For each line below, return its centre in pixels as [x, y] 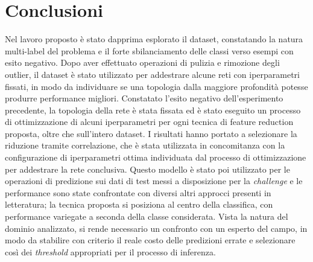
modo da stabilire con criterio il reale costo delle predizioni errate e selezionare [150, 240]
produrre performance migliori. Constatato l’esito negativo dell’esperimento [144, 98]
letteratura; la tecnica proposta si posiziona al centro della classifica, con [139, 204]
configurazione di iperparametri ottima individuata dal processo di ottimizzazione [156, 157]
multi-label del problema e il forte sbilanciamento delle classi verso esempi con [149, 50]
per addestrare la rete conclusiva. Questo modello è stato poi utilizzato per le [147, 169]
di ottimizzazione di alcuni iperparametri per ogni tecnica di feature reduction [149, 122]
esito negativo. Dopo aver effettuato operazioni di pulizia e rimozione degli [142, 62]
